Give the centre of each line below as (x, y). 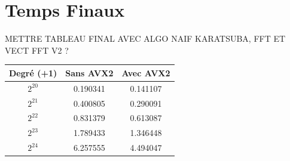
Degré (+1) (33, 72)
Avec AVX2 (146, 72)
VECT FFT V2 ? (37, 50)
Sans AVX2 (89, 72)
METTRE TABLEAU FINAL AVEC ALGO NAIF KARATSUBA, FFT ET (145, 38)
